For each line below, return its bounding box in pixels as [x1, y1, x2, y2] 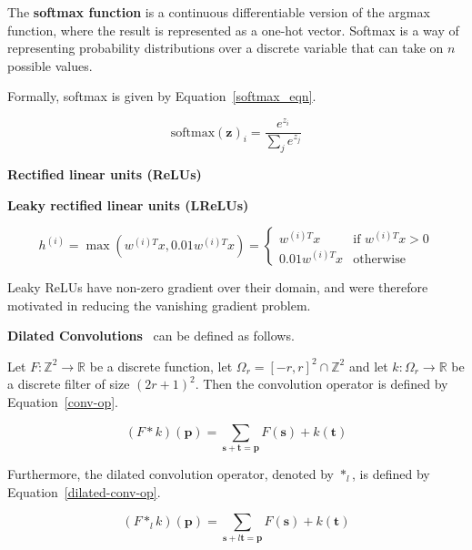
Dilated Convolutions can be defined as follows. [7, 326, 295, 345]
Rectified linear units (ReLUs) [7, 164, 202, 183]
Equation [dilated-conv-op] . [7, 482, 161, 501]
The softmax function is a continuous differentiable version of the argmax [7, 3, 430, 21]
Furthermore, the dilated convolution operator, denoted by [7, 463, 335, 483]
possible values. [7, 56, 93, 75]
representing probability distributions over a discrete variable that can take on [7, 38, 444, 57]
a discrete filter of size [7, 374, 130, 393]
